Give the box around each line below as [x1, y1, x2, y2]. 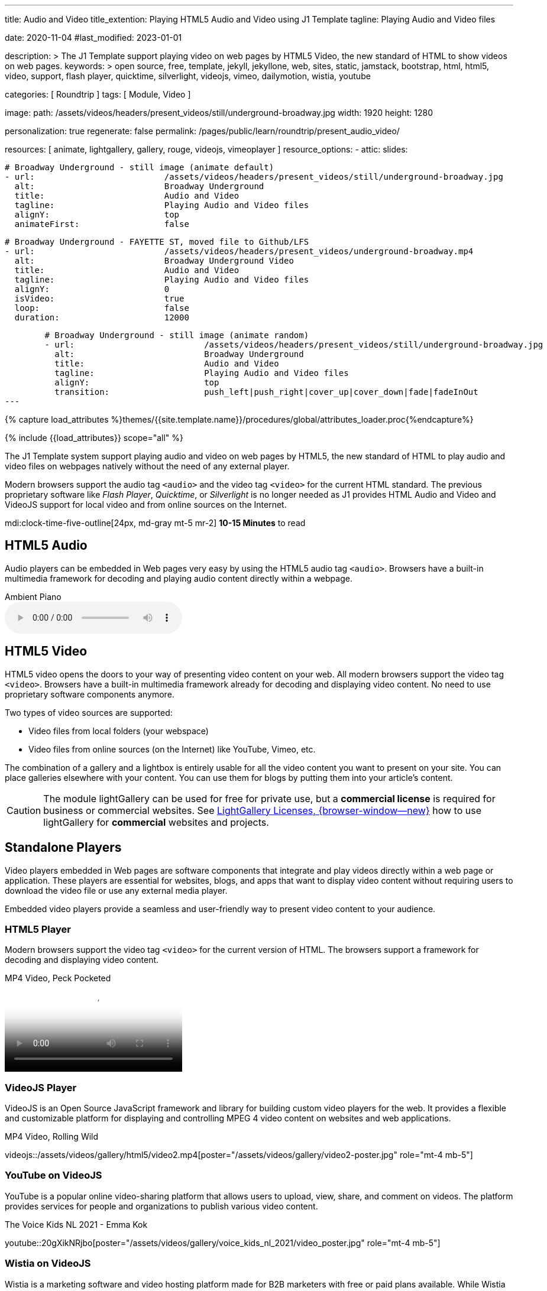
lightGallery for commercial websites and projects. [43, 816, 269, 828]
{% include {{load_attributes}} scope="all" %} [5, 433, 183, 443]
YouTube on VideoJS [5, 1169, 102, 1182]
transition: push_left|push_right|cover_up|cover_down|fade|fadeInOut [54, 387, 478, 397]
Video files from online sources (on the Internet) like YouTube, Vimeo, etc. [28, 744, 316, 754]
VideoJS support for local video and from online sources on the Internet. [5, 499, 287, 510]
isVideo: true [14, 294, 185, 303]
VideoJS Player [5, 1081, 77, 1094]
